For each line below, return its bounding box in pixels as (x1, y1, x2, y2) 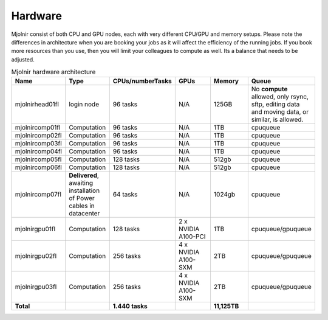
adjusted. (11, 55, 35, 63)
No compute (251, 85, 288, 94)
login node (69, 100, 100, 109)
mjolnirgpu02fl (15, 252, 57, 260)
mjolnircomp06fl (15, 163, 62, 172)
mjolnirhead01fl (15, 100, 59, 109)
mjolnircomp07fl (15, 190, 62, 199)
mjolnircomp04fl (15, 147, 62, 156)
